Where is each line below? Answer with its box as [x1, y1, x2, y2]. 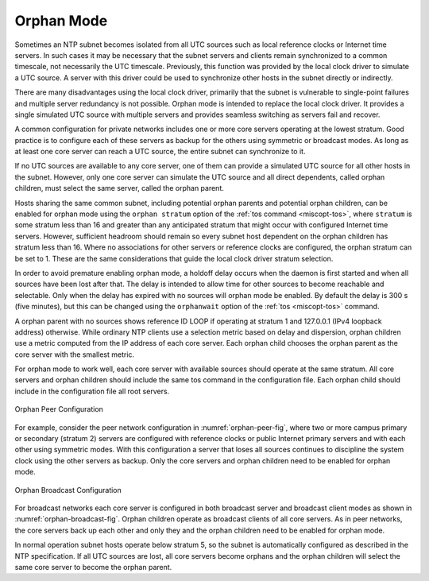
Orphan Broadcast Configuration [14, 485, 122, 494]
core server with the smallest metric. [14, 350, 135, 359]
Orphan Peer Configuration [14, 405, 103, 414]
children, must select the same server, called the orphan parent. [14, 184, 224, 193]
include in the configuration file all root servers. [14, 386, 170, 396]
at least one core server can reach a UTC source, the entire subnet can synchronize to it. [14, 147, 306, 157]
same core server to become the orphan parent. [14, 562, 172, 571]
